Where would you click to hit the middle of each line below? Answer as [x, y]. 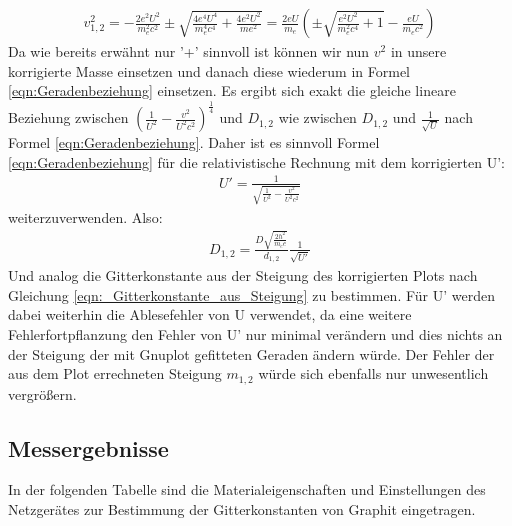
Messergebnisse [88, 447]
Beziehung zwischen [68, 117]
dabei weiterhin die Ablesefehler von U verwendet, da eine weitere [210, 314]
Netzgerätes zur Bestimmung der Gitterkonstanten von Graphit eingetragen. [242, 508]
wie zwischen [317, 117]
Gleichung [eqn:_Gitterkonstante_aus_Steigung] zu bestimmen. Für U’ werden [251, 294]
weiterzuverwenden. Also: [85, 216]
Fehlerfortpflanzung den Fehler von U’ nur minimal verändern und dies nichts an [255, 333]
